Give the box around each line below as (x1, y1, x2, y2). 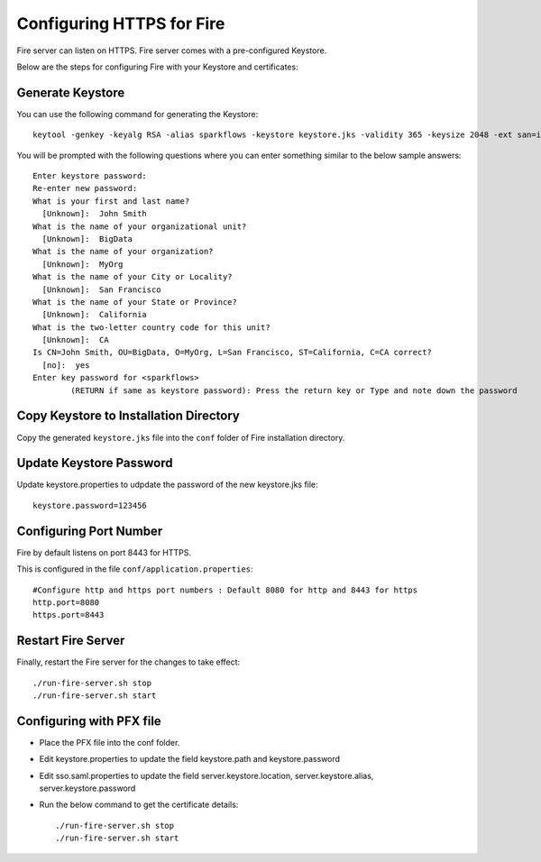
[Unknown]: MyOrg (41, 259, 124, 270)
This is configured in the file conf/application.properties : (16, 564, 253, 574)
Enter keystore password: (32, 171, 148, 181)
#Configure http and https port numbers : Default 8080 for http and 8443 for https (32, 584, 418, 595)
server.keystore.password (39, 783, 136, 793)
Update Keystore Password (16, 455, 173, 471)
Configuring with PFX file (16, 713, 161, 729)
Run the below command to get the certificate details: (39, 799, 239, 811)
